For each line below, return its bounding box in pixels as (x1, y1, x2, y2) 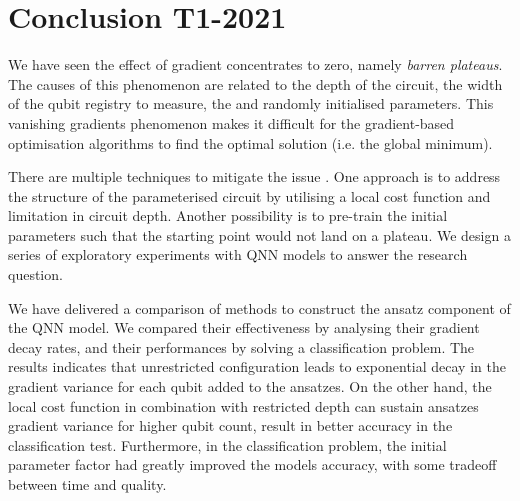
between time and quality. (8, 474, 167, 494)
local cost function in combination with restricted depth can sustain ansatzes (8, 395, 479, 416)
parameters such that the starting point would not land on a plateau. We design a (8, 224, 511, 245)
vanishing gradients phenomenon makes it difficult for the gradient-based (8, 112, 455, 133)
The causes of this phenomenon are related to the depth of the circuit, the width (8, 73, 503, 94)
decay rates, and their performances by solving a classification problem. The (8, 336, 475, 357)
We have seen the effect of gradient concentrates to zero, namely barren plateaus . (8, 54, 503, 75)
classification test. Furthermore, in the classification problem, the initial (8, 434, 447, 455)
